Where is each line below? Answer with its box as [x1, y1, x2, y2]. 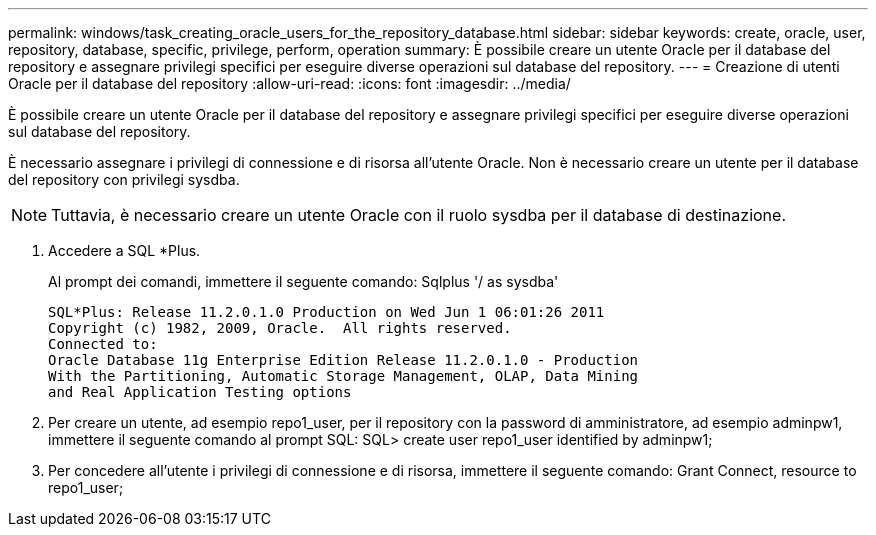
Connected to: [48, 336, 158, 352]
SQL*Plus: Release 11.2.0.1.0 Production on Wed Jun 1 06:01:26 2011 [48, 304, 605, 320]
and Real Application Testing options [48, 384, 352, 400]
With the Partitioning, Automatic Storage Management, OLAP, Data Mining [48, 368, 639, 384]
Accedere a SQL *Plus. [48, 242, 201, 259]
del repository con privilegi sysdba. [8, 171, 240, 188]
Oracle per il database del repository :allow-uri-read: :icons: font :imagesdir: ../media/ [8, 75, 571, 92]
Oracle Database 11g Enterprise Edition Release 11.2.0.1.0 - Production [48, 352, 639, 368]
